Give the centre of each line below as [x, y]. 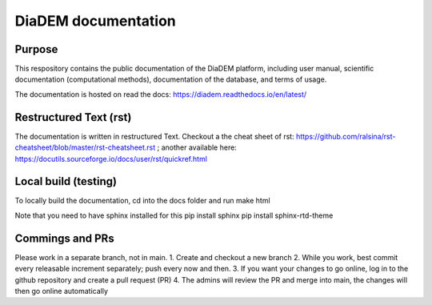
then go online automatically [61, 291]
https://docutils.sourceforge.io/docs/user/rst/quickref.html [111, 159]
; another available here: [197, 147]
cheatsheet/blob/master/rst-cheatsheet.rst [85, 147]
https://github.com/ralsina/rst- [346, 136]
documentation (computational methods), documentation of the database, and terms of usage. [171, 79]
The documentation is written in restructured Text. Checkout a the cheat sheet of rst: [155, 136]
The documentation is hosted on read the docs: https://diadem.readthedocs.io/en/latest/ [161, 94]
